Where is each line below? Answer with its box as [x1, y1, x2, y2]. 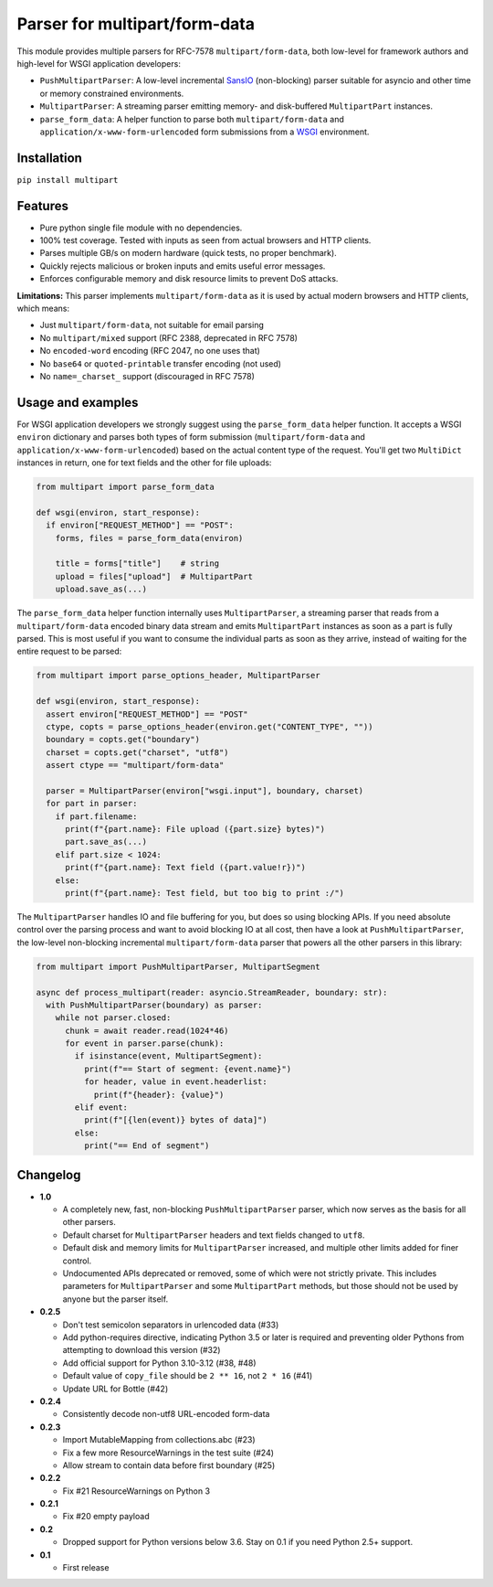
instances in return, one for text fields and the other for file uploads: [16, 457, 272, 468]
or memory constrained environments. [39, 88, 184, 99]
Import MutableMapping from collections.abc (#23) [62, 1434, 256, 1445]
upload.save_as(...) [55, 584, 148, 594]
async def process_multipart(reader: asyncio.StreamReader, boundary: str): [36, 987, 388, 997]
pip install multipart [16, 175, 119, 185]
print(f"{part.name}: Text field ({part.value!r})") [65, 862, 306, 873]
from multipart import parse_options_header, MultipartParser [36, 670, 320, 681]
